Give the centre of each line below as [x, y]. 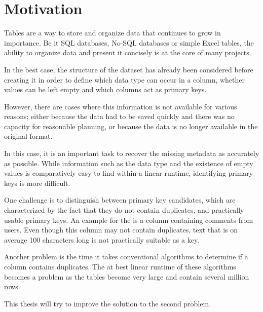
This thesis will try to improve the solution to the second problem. [108, 303]
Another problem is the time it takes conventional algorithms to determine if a [126, 257]
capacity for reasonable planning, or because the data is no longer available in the [131, 126]
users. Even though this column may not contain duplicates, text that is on [121, 230]
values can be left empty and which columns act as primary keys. [105, 89]
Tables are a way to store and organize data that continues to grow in [112, 33]
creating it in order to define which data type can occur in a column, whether [125, 79]
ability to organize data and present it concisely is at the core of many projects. [128, 52]
